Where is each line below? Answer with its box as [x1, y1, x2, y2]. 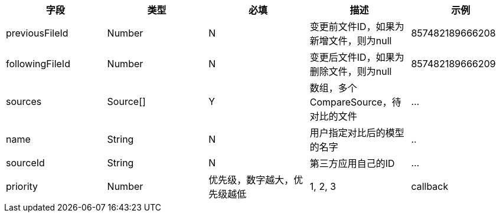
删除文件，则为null [309, 65, 392, 77]
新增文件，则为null [309, 35, 392, 47]
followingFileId [6, 58, 70, 70]
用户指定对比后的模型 [309, 127, 404, 139]
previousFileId [6, 27, 68, 39]
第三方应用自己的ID [309, 157, 395, 169]
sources [6, 96, 42, 107]
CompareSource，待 [309, 96, 401, 108]
